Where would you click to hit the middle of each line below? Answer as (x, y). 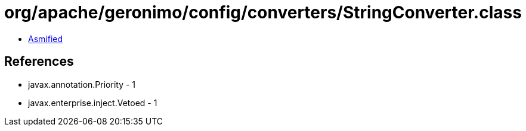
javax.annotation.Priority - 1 (82, 84)
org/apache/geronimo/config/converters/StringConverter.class (263, 12)
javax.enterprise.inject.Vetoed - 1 (93, 103)
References (39, 62)
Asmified (46, 39)
